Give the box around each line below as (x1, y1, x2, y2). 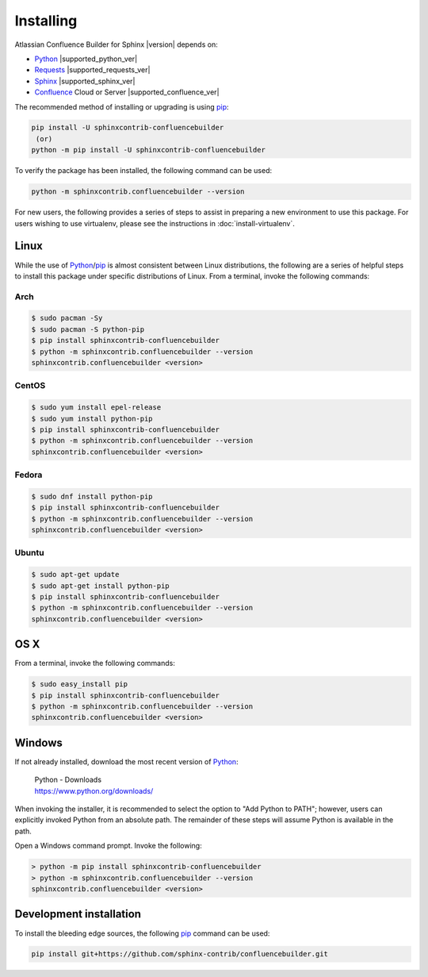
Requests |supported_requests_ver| (34, 65, 151, 75)
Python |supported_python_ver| (34, 54, 138, 63)
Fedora (14, 469, 43, 480)
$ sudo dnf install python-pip (31, 492, 154, 501)
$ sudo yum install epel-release (31, 403, 162, 412)
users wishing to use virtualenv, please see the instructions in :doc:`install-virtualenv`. (14, 218, 295, 228)
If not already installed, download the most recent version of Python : (14, 756, 239, 766)
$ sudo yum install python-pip (31, 413, 154, 423)
